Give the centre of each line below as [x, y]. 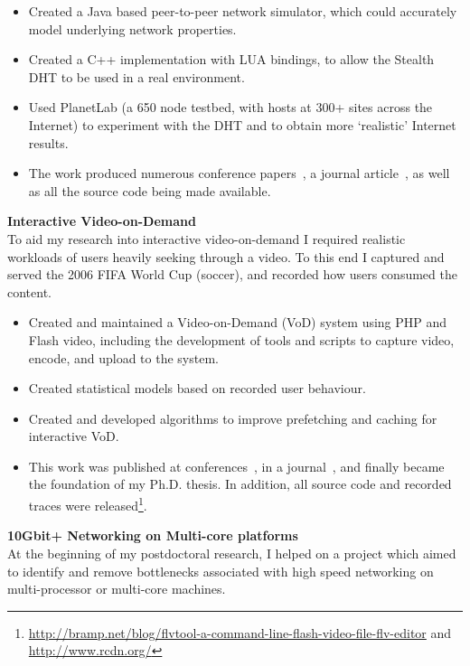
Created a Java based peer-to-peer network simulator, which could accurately [243, 11]
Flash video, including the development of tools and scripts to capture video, [241, 339]
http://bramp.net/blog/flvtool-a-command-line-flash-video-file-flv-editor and [240, 632]
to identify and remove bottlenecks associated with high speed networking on [221, 571]
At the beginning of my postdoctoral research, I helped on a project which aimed [232, 553]
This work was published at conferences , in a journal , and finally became [236, 466]
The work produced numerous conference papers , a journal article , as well [239, 173]
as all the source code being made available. [150, 190]
